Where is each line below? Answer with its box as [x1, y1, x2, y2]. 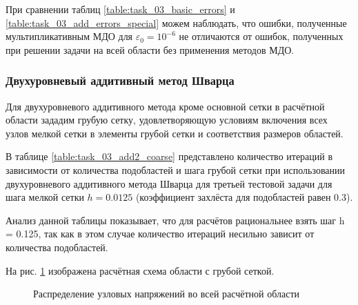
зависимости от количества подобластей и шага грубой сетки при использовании [6, 162, 346, 177]
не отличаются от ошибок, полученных [179, 29, 344, 43]
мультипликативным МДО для [6, 29, 133, 43]
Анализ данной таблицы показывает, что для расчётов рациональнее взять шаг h [6, 213, 345, 227]
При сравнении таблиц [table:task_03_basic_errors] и [6, 2, 235, 16]
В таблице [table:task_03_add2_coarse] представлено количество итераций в [6, 149, 333, 164]
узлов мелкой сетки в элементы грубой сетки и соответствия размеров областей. [6, 126, 344, 140]
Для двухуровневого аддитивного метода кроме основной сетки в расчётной [6, 99, 325, 113]
